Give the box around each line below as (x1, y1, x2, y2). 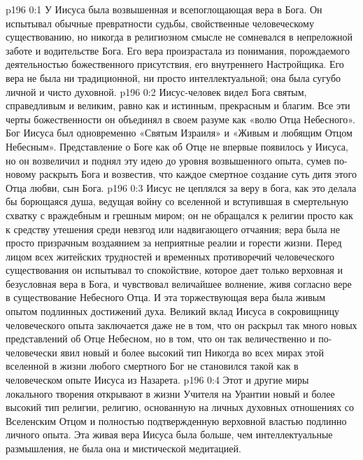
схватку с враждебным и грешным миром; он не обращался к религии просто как (6, 207, 353, 222)
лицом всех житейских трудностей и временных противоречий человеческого (6, 249, 334, 263)
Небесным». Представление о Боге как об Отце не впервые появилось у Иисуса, (6, 139, 348, 153)
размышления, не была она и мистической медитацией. (6, 441, 241, 455)
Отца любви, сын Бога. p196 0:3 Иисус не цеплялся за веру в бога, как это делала (6, 180, 357, 195)
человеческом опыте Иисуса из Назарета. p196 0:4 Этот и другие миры (6, 372, 309, 387)
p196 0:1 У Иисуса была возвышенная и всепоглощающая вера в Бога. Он (6, 2, 322, 16)
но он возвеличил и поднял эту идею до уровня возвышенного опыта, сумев (6, 153, 331, 167)
